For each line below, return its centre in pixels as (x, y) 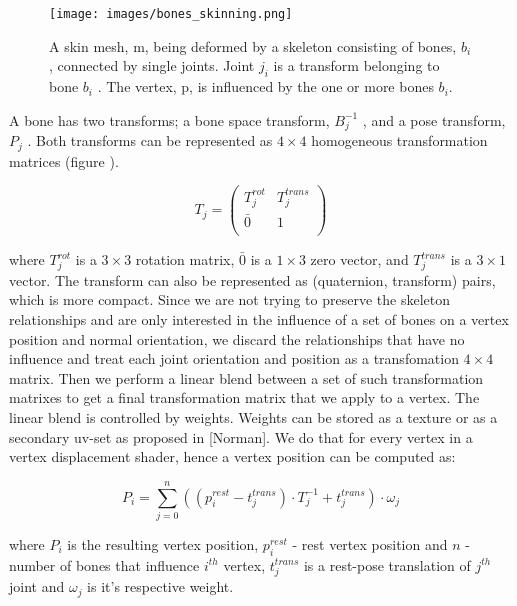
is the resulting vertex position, (163, 543)
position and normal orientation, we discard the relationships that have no (237, 338)
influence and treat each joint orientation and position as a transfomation (234, 358)
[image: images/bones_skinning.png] (171, 14)
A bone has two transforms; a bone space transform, (169, 119)
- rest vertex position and (370, 543)
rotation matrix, (185, 259)
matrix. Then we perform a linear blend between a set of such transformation (246, 377)
